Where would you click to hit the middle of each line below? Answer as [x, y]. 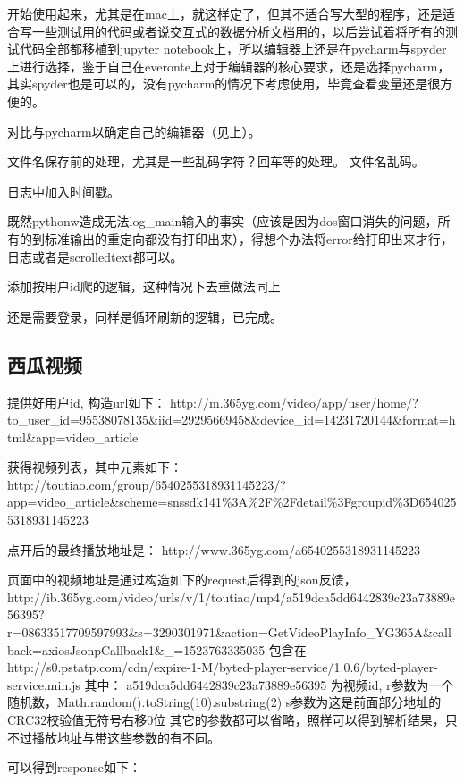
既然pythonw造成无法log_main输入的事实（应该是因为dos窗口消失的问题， [223, 221]
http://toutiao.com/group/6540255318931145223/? [147, 484]
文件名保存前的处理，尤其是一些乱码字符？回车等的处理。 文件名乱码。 [216, 161]
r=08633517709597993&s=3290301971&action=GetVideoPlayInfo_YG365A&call [229, 632]
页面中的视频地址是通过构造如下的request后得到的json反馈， [182, 580]
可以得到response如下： [74, 767]
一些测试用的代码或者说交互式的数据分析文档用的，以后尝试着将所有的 [238, 31]
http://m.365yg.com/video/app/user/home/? [294, 402]
